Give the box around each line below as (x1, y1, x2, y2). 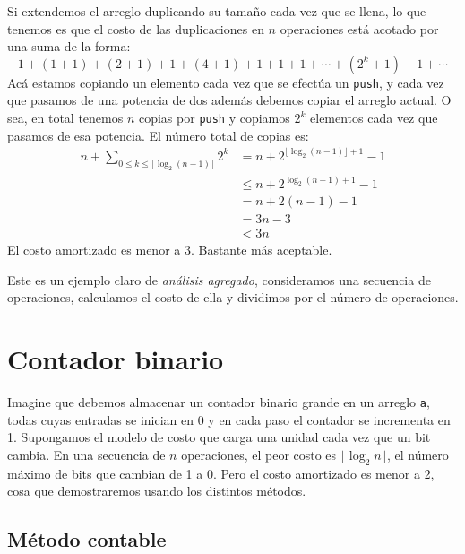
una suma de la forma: (7, 37, 131, 56)
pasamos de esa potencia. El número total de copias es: (7, 126, 309, 144)
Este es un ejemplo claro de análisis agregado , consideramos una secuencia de (7, 270, 431, 289)
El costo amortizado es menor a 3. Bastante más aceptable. (7, 240, 332, 259)
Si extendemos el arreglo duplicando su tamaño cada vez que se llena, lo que (7, 2, 426, 20)
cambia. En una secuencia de (7, 445, 166, 463)
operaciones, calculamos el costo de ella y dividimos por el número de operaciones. (7, 288, 459, 307)
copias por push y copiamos (138, 108, 290, 127)
